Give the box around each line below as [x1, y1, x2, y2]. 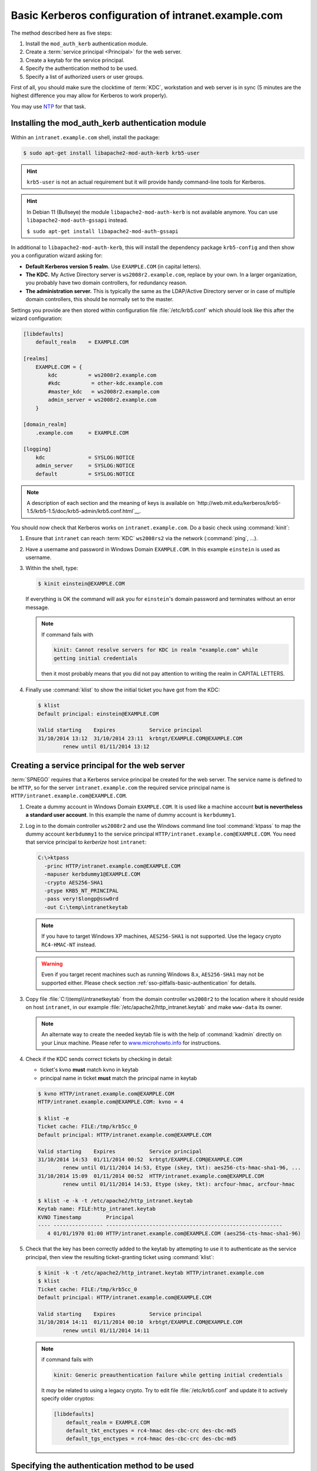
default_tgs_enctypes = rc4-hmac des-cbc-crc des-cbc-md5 [66, 1436, 237, 1442]
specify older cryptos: [41, 1395, 95, 1402]
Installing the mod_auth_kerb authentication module [11, 118, 207, 128]
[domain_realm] [23, 421, 67, 428]
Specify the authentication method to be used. [25, 65, 138, 72]
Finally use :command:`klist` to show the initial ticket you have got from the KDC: [25, 686, 220, 694]
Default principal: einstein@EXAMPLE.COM [38, 710, 159, 717]
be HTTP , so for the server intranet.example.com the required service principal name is [11, 784, 230, 791]
